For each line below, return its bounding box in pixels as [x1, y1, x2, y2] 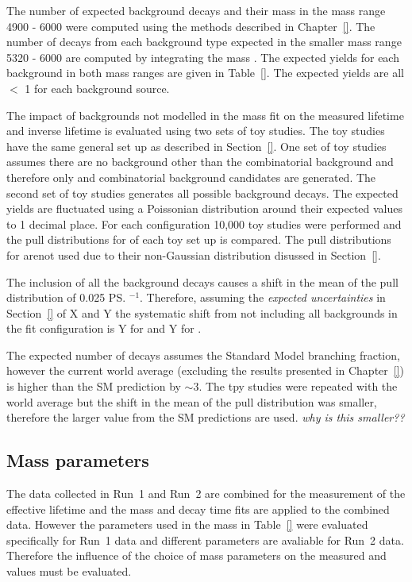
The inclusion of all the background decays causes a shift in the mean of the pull [6, 273, 399, 290]
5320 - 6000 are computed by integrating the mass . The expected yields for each [6, 48, 399, 65]
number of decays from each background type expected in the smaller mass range [6, 33, 402, 50]
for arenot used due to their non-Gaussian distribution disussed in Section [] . [6, 246, 381, 263]
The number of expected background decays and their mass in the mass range [6, 2, 386, 18]
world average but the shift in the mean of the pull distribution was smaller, [6, 393, 377, 410]
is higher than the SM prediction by [6, 378, 181, 395]
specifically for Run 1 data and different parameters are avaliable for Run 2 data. [6, 531, 404, 548]
